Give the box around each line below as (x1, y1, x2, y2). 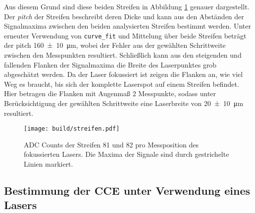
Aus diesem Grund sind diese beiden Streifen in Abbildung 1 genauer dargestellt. (4, 1, 250, 11)
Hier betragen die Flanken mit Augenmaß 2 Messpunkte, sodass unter (4, 88, 216, 99)
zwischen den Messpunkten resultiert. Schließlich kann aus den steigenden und (4, 50, 242, 60)
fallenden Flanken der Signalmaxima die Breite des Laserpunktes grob (4, 59, 217, 70)
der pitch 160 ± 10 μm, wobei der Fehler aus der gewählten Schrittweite (4, 40, 226, 50)
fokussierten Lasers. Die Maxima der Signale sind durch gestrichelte (24, 149, 229, 159)
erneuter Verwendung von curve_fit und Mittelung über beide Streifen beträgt (4, 30, 247, 40)
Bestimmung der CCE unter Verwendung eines (4, 183, 250, 198)
